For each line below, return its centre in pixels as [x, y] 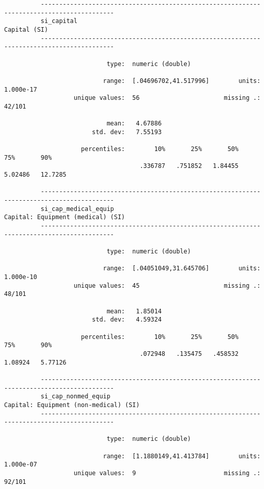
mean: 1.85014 [134, 311]
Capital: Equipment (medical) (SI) [65, 217]
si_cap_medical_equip [77, 209]
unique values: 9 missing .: [167, 473]
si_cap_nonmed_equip [75, 397]
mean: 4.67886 [134, 124]
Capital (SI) [26, 29]
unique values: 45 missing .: [167, 285]
